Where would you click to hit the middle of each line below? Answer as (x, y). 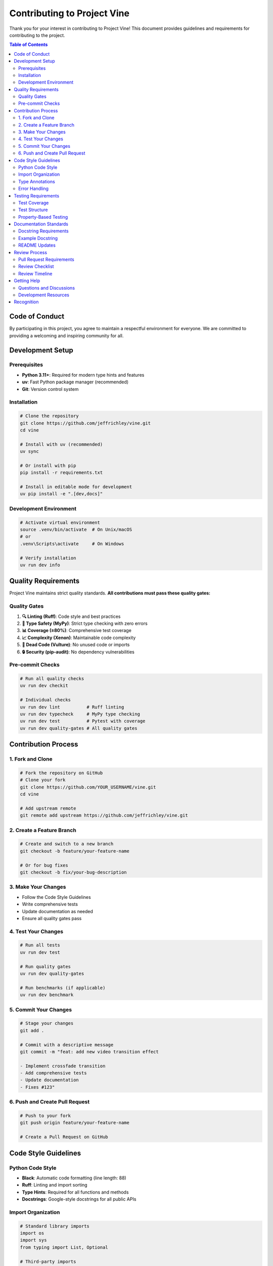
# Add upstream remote (48, 808)
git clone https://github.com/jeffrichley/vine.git (85, 423)
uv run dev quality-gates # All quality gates (79, 728)
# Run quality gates (45, 966)
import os (32, 1233)
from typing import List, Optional (64, 1247)
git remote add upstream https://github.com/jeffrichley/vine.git (104, 816)
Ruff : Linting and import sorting (55, 1185)
